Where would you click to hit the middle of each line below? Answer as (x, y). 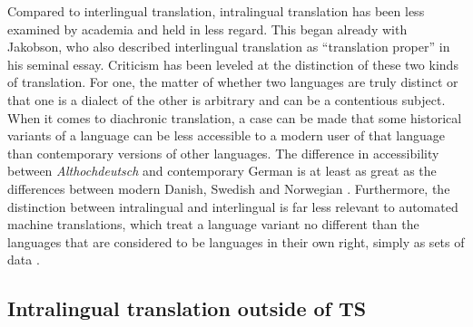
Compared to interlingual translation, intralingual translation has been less (216, 11)
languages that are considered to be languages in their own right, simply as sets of (236, 241)
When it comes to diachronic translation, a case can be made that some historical (235, 117)
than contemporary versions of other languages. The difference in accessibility (223, 153)
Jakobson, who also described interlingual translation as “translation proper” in (229, 47)
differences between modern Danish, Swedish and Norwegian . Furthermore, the (229, 188)
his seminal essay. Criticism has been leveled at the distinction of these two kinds (233, 64)
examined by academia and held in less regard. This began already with (207, 29)
